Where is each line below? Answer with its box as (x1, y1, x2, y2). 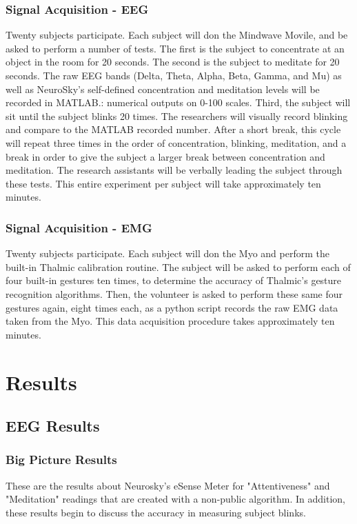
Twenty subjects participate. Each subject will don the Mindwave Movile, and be (6, 28, 348, 42)
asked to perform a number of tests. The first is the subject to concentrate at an (6, 41, 345, 55)
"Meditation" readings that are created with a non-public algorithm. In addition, (6, 492, 345, 506)
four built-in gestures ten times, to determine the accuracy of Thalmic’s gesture (6, 273, 342, 288)
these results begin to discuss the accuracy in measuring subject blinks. (6, 505, 306, 519)
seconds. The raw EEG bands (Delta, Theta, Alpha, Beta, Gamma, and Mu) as (6, 68, 342, 82)
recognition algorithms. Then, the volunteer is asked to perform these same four (6, 286, 343, 301)
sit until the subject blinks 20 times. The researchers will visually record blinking (6, 108, 348, 123)
